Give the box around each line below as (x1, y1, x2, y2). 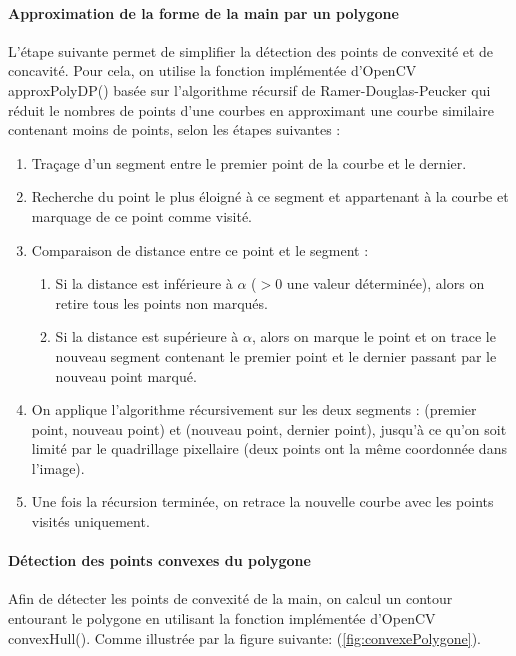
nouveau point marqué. (55, 365, 197, 386)
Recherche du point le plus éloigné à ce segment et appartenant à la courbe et (31, 186, 509, 207)
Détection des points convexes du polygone (8, 550, 311, 571)
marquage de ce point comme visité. (31, 205, 252, 226)
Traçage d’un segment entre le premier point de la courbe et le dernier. (31, 152, 467, 173)
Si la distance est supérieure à (55, 326, 239, 347)
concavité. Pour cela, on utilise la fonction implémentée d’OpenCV (8, 60, 417, 81)
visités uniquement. (31, 511, 150, 532)
